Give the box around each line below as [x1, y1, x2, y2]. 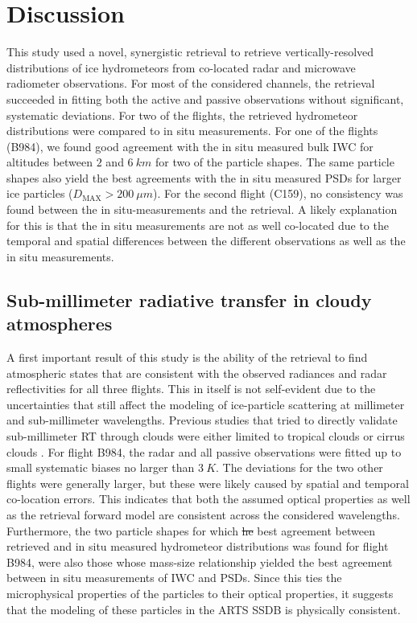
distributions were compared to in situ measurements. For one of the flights [6, 122, 378, 139]
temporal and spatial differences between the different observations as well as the [6, 232, 406, 249]
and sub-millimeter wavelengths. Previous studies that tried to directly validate [6, 412, 398, 428]
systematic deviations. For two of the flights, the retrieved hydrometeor [6, 106, 358, 123]
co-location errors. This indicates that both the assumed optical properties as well [6, 490, 411, 507]
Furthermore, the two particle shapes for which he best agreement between [6, 522, 375, 539]
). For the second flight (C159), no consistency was [153, 185, 403, 202]
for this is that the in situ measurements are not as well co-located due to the [6, 216, 389, 233]
